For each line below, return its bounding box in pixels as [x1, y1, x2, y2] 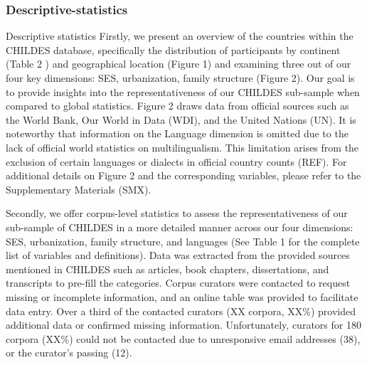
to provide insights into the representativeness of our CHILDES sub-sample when [6, 84, 360, 99]
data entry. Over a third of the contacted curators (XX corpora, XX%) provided [6, 303, 356, 318]
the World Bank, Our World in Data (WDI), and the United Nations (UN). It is [6, 112, 356, 127]
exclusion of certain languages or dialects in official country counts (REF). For [6, 154, 347, 169]
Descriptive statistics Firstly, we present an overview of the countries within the [6, 28, 353, 43]
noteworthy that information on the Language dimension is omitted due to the [6, 126, 349, 141]
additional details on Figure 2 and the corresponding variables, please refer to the [6, 168, 361, 183]
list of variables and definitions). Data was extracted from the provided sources [6, 248, 350, 263]
